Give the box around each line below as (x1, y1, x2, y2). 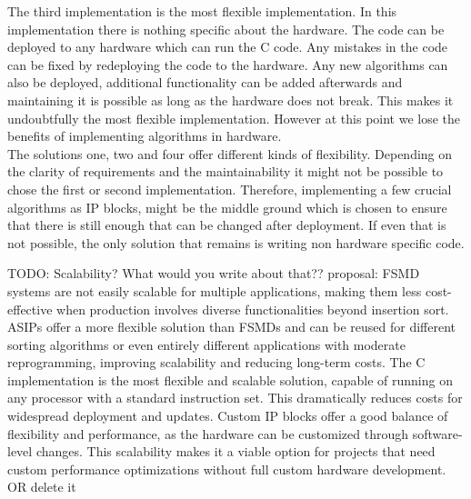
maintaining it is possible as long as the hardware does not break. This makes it (7, 90, 454, 109)
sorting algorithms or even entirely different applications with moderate (7, 334, 406, 354)
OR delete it (7, 477, 76, 496)
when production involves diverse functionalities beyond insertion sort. (56, 299, 449, 318)
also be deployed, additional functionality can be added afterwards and (7, 73, 403, 92)
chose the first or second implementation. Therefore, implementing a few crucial (7, 179, 452, 198)
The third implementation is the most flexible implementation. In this (7, 2, 397, 20)
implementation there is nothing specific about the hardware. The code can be (7, 19, 445, 38)
